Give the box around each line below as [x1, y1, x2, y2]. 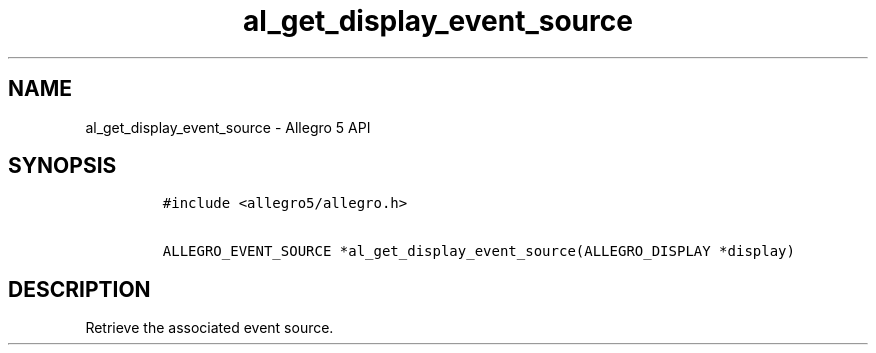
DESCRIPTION [8, 276, 151, 302]
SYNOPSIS [8, 153, 117, 179]
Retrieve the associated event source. [85, 319, 334, 337]
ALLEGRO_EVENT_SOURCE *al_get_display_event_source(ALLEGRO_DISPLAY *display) [162, 243, 795, 260]
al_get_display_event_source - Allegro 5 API [85, 118, 371, 136]
